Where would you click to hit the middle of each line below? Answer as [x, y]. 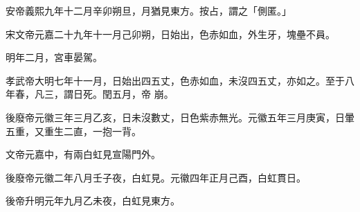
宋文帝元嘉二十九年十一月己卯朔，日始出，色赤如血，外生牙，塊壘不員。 [170, 34]
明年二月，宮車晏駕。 [54, 57]
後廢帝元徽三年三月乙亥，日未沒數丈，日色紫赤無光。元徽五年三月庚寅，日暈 [180, 117]
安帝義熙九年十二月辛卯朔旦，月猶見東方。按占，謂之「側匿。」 [148, 10]
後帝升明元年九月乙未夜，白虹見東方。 [93, 201]
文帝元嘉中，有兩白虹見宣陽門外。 [83, 154]
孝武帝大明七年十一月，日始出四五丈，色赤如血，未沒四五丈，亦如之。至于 [175, 80]
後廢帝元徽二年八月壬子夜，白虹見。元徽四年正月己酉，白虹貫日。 [156, 177]
